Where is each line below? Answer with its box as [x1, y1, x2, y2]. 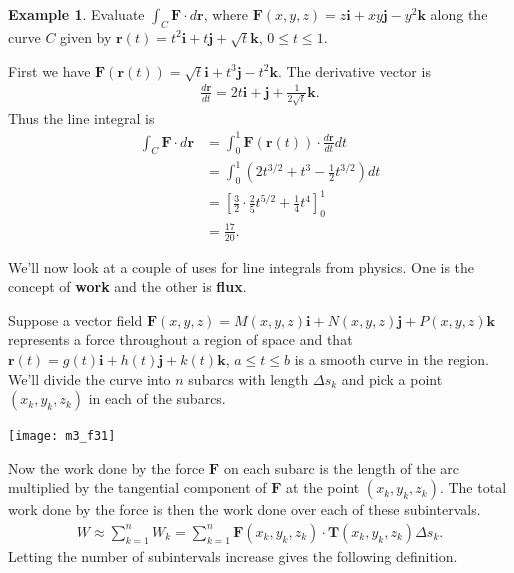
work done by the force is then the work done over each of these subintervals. [8, 499, 481, 520]
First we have [8, 60, 91, 81]
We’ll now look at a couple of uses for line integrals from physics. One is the [8, 256, 475, 277]
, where [203, 4, 248, 24]
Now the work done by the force [8, 457, 205, 478]
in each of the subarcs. [88, 388, 226, 409]
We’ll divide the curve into [8, 368, 171, 389]
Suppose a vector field [8, 309, 143, 330]
